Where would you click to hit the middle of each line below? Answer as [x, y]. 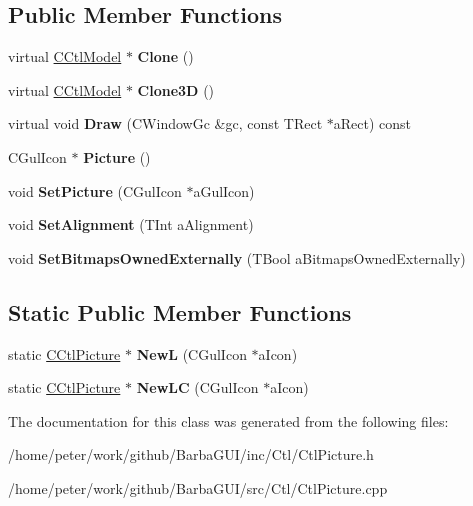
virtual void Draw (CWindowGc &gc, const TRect [165, 123]
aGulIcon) [224, 190]
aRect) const [372, 123]
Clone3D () [176, 89]
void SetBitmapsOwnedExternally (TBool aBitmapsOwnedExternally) [237, 257]
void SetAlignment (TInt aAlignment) [131, 224]
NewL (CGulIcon [191, 353]
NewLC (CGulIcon [197, 387]
